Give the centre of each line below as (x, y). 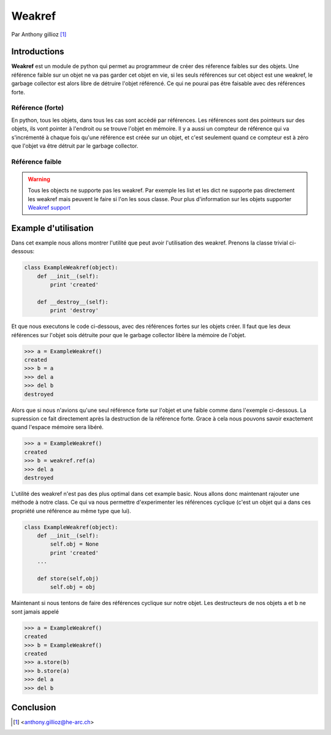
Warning (39, 179)
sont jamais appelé (35, 611)
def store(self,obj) (68, 579)
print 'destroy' (74, 310)
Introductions (38, 52)
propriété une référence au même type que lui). (71, 511)
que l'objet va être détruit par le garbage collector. (75, 146)
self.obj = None (74, 544)
